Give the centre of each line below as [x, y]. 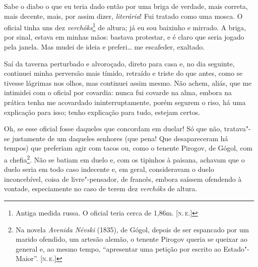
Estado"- [236, 248]
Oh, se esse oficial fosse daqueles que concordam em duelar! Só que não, [113, 129]
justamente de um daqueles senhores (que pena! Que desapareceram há [120, 138]
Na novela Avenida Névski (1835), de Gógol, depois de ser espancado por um [132, 229]
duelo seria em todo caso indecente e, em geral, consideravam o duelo [109, 169]
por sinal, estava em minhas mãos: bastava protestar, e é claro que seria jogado [124, 37]
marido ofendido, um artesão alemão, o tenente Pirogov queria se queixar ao [131, 239]
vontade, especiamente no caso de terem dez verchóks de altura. [101, 188]
